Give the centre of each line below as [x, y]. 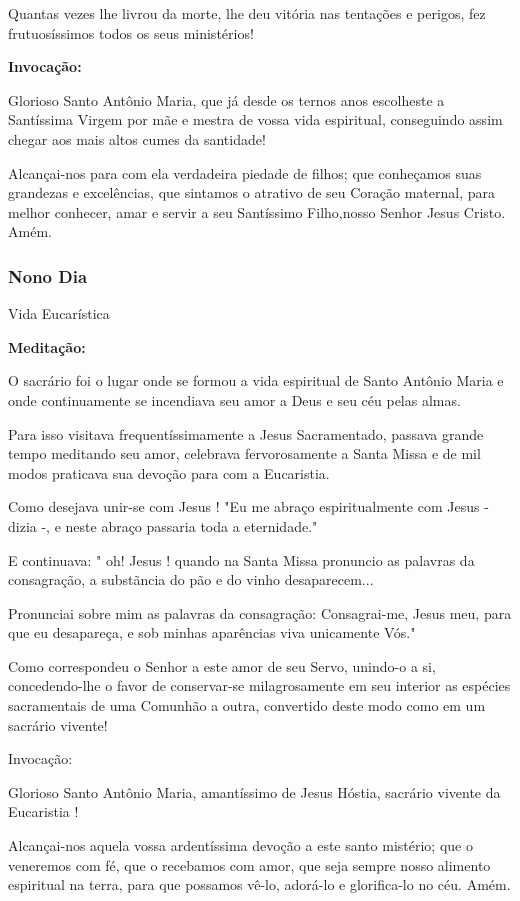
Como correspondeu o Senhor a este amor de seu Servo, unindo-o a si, [222, 665]
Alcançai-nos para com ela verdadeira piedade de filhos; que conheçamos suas [245, 172]
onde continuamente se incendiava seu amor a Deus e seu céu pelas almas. [234, 399]
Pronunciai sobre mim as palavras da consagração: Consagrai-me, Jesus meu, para [260, 612]
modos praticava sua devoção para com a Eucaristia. [169, 472]
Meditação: [47, 346]
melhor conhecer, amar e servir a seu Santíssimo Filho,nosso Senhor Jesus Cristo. [257, 211]
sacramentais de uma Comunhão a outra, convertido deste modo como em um [247, 705]
